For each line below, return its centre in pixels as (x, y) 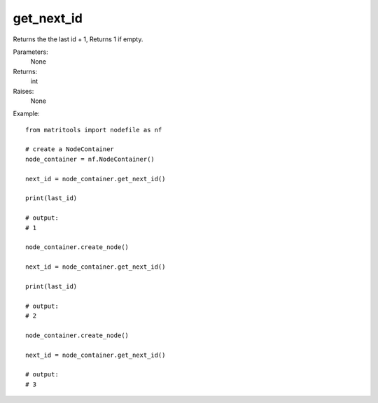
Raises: (23, 91)
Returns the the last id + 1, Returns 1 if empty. (78, 39)
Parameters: (30, 52)
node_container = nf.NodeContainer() (90, 159)
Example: (26, 114)
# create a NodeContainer (70, 149)
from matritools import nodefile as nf (94, 130)
